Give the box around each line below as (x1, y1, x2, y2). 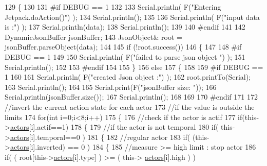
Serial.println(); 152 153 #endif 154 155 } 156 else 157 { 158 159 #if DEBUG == (5, 61, 263, 72)
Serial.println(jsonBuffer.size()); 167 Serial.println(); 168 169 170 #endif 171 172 (5, 91, 258, 102)
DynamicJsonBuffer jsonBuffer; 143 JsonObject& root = (5, 31, 182, 42)
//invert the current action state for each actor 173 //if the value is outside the (5, 101, 255, 112)
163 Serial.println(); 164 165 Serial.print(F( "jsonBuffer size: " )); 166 (5, 81, 217, 92)
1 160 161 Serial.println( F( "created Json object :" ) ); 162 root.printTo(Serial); (5, 72, 251, 82)
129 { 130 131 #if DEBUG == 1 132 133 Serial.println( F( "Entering (5, 2, 221, 12)
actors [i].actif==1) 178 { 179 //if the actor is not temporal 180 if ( (10, 122, 219, 132)
